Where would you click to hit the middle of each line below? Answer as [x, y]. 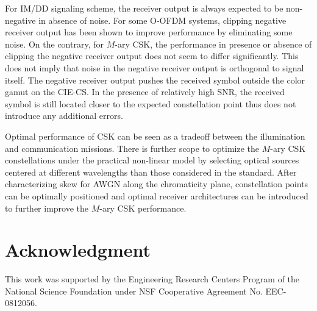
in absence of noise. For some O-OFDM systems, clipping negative [162, 20]
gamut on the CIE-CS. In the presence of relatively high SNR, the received [145, 92]
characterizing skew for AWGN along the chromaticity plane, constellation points [157, 184]
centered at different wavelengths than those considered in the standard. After [151, 172]
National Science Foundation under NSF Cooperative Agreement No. [134, 291]
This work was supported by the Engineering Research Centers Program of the [152, 279]
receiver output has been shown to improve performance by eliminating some [149, 32]
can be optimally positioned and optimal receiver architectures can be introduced [157, 195]
